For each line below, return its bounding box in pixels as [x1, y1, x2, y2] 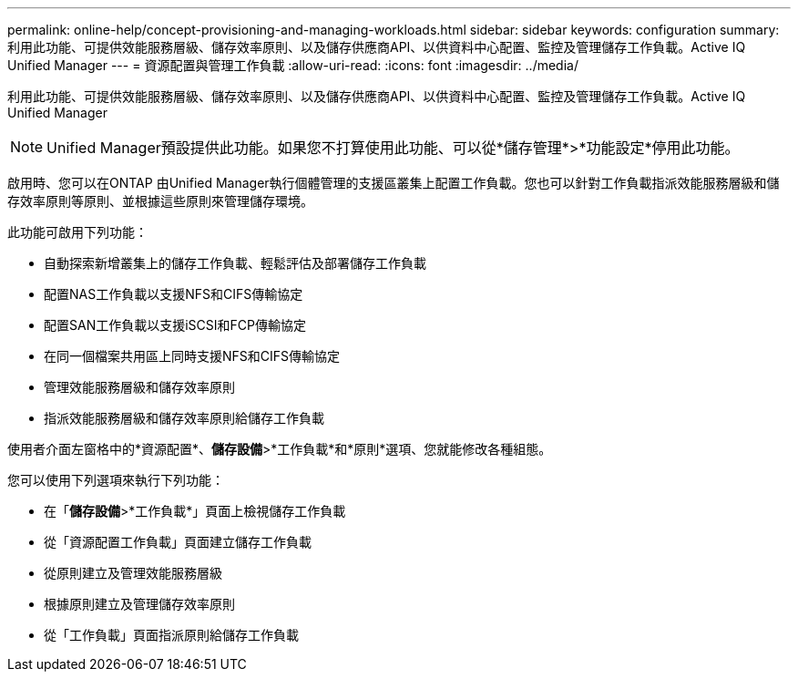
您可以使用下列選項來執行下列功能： [7, 472, 224, 488]
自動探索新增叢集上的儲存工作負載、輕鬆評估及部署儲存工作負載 [44, 255, 426, 271]
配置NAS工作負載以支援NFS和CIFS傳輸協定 [44, 286, 303, 302]
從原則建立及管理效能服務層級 [44, 565, 222, 581]
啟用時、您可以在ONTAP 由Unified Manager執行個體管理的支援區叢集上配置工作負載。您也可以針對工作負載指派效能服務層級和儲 [7, 175, 780, 190]
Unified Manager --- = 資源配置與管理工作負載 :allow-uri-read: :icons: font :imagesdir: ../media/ [7, 57, 578, 73]
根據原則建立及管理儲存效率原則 [44, 596, 235, 612]
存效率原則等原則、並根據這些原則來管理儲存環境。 [7, 193, 313, 209]
